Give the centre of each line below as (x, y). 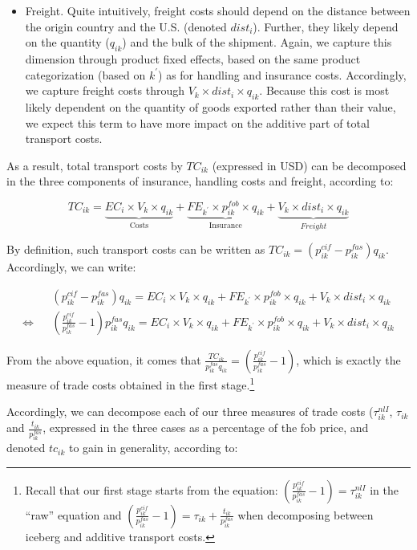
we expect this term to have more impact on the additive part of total (197, 122)
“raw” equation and (73, 514)
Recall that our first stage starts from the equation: (152, 489)
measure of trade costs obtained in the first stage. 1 (131, 383)
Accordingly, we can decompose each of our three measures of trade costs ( (190, 411)
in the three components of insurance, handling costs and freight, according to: (200, 181)
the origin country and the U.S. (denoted (126, 26)
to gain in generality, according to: (153, 448)
